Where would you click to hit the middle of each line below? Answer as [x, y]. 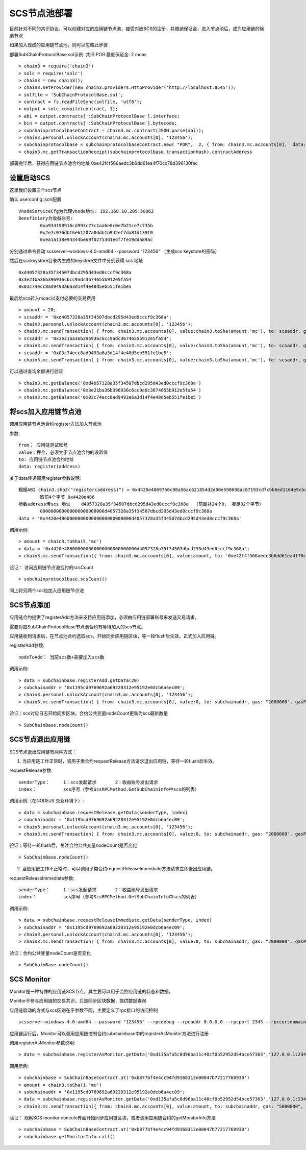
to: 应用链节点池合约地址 [46, 459]
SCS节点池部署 [41, 13]
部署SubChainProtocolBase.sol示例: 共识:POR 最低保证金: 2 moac [78, 54]
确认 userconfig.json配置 [35, 200]
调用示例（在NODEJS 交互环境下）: [47, 801]
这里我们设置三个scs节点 [35, 190]
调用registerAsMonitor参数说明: [42, 1043]
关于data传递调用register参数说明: [45, 478]
